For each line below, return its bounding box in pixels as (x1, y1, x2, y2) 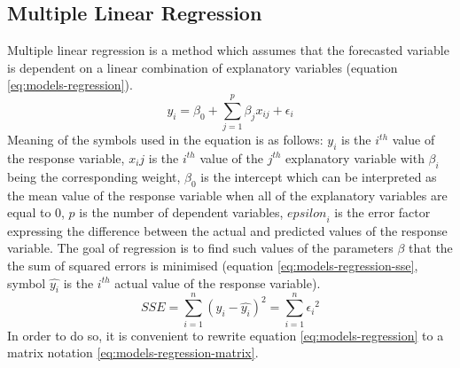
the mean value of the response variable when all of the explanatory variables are (7, 185, 448, 204)
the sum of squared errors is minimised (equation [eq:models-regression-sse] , (7, 256, 418, 275)
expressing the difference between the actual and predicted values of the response (7, 221, 448, 239)
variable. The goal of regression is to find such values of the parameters (7, 239, 394, 257)
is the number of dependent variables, (79, 203, 284, 222)
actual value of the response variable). (114, 273, 321, 292)
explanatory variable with (285, 148, 425, 167)
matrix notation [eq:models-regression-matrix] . (7, 343, 259, 362)
